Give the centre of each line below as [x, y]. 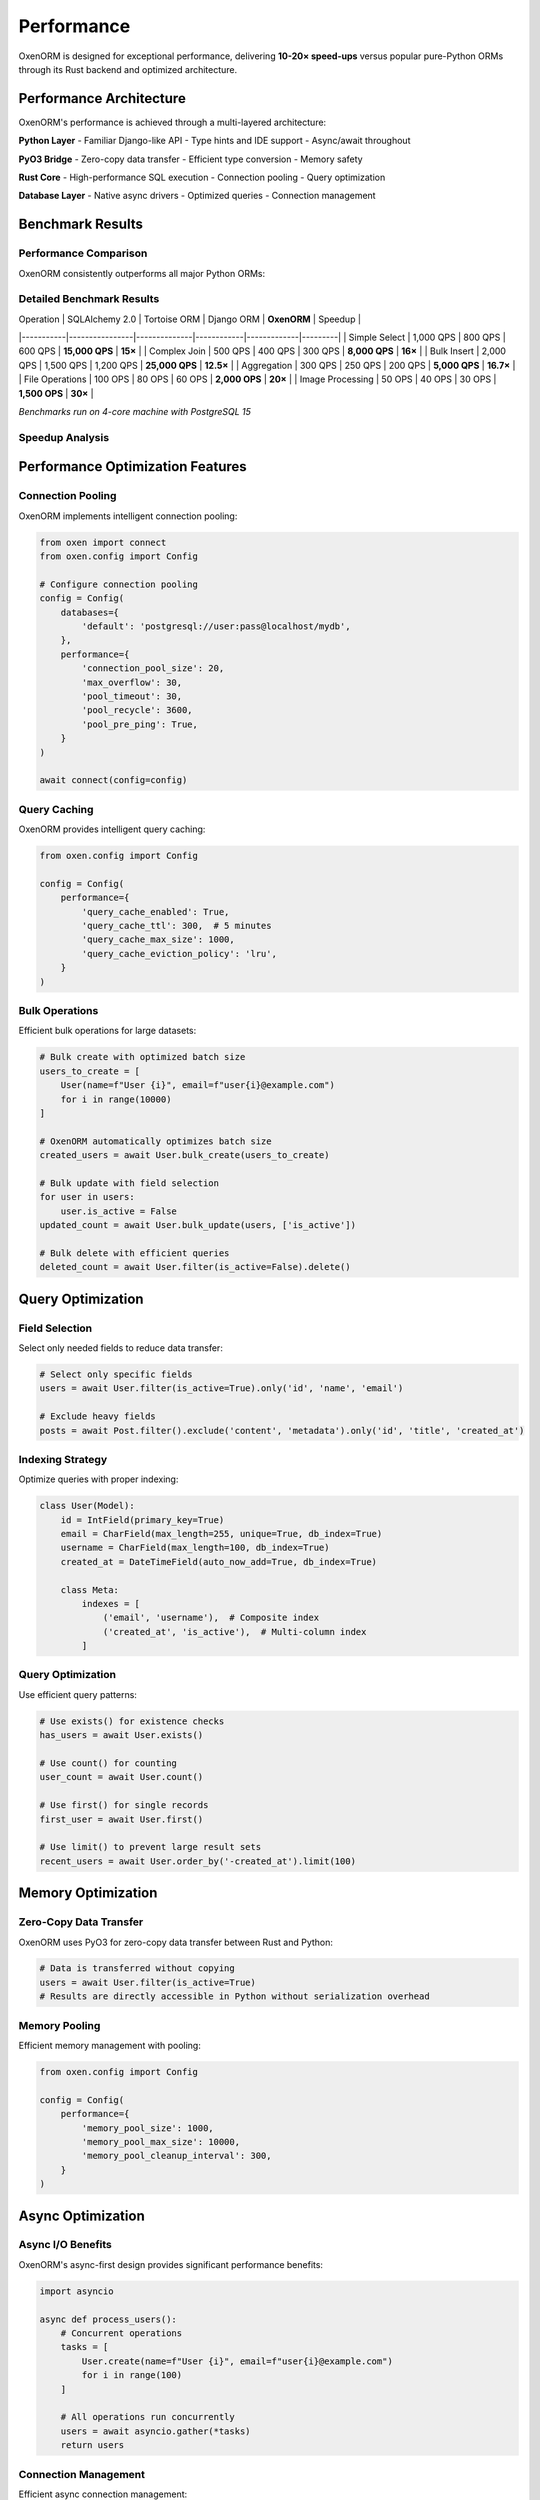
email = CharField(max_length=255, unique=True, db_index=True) [221, 1533]
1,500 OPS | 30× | [56, 393]
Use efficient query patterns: [77, 1694]
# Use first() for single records [124, 1805]
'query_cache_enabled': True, [155, 911]
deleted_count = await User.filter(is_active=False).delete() [195, 1267]
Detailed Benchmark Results [89, 299]
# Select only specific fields [116, 1374]
